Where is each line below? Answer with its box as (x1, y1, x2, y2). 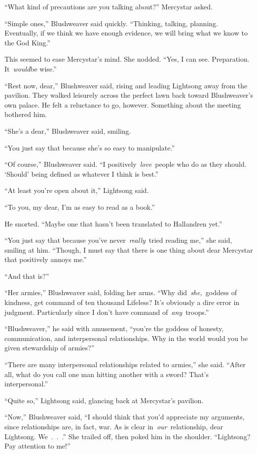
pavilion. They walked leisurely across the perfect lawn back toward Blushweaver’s (4, 90, 253, 100)
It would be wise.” (4, 63, 57, 74)
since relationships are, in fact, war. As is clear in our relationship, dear (4, 421, 223, 431)
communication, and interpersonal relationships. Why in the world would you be (4, 333, 248, 343)
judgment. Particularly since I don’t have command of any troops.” (4, 306, 209, 317)
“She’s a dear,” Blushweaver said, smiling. (4, 125, 131, 136)
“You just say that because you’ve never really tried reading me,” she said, (4, 235, 232, 245)
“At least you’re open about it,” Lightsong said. (4, 185, 149, 195)
